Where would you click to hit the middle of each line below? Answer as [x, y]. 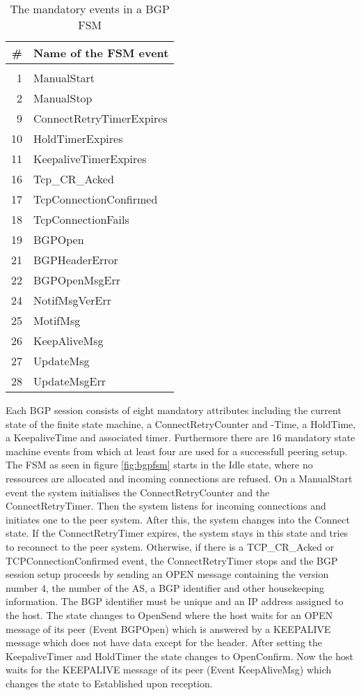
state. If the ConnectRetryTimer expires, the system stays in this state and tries [177, 533]
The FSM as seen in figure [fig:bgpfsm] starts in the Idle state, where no [159, 465]
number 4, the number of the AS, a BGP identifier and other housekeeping [165, 587]
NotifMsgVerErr [73, 300]
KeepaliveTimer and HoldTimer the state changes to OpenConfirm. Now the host [180, 656]
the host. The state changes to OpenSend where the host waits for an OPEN [169, 614]
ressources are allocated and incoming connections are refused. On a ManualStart [179, 478]
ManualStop [63, 98]
